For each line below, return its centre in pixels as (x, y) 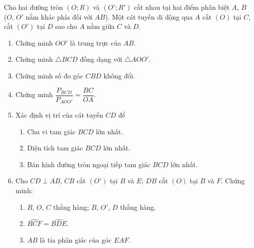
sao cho (66, 26)
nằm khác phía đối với (59, 16)
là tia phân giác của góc (76, 240)
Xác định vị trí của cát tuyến (59, 115)
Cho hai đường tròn (34, 7)
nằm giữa (101, 26)
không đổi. (119, 75)
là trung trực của (96, 42)
